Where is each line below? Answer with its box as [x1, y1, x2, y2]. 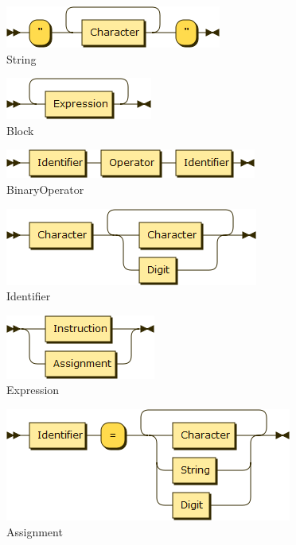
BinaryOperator [6, 180, 84, 197]
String [6, 50, 37, 67]
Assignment [6, 523, 63, 539]
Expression [6, 381, 60, 398]
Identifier [6, 288, 51, 304]
